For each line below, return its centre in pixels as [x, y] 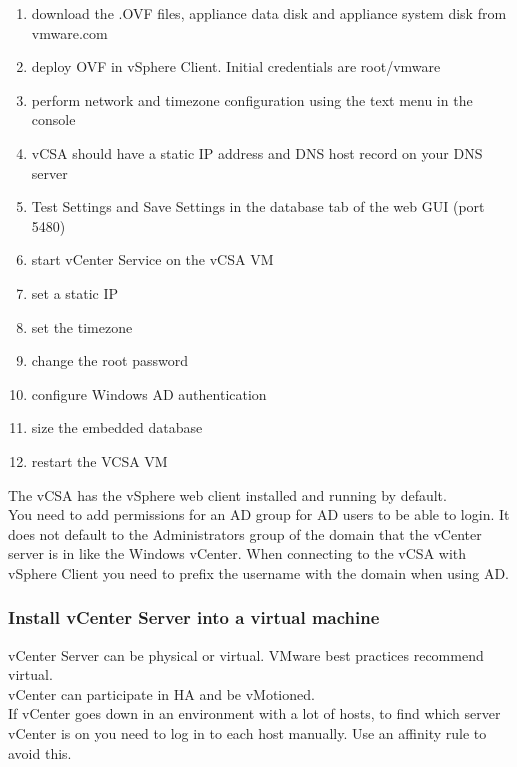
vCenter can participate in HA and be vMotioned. [161, 693]
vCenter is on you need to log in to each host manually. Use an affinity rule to [247, 733]
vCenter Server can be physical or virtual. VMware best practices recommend [246, 654]
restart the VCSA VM [99, 460]
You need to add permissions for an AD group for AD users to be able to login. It [259, 514]
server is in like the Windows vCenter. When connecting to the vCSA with [237, 553]
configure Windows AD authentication [149, 393]
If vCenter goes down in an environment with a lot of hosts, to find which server [254, 713]
